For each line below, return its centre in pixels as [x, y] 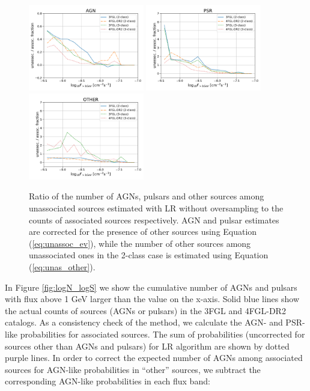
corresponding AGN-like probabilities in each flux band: [108, 381]
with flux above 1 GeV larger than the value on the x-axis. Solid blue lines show [152, 299]
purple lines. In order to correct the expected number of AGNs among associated [154, 358]
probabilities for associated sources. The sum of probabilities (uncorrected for [163, 334]
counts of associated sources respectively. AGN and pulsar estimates [154, 220]
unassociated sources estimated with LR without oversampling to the [156, 208]
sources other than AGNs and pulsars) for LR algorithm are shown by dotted [147, 346]
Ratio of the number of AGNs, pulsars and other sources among [147, 196]
